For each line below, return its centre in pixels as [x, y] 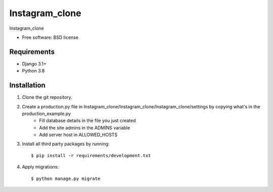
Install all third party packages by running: [66, 144]
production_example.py [46, 113]
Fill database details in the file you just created [87, 120]
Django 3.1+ [34, 63]
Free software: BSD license [50, 37]
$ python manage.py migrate [66, 178]
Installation [27, 85]
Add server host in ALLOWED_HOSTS [78, 135]
